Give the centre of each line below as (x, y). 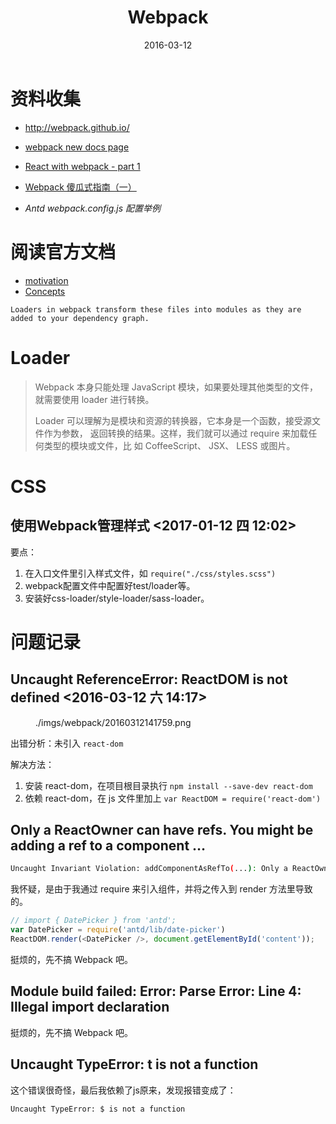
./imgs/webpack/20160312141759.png (113, 722)
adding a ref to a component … (108, 845)
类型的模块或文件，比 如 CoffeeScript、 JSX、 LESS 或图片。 (169, 445)
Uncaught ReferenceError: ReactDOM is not (149, 679)
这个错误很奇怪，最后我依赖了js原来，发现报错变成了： (123, 1090)
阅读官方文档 (63, 252)
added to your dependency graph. (80, 318)
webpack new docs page (77, 147)
